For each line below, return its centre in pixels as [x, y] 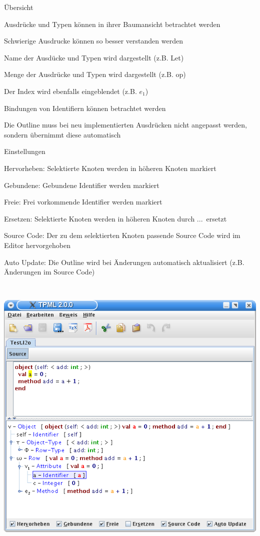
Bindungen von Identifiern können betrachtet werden [85, 108]
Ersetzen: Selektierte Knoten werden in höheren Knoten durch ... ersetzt [115, 218]
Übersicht [19, 7]
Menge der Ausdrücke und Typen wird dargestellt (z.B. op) [95, 74]
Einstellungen [25, 151]
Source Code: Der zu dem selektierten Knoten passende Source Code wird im [122, 235]
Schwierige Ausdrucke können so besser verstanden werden [93, 41]
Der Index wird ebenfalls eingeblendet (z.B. [70, 91]
